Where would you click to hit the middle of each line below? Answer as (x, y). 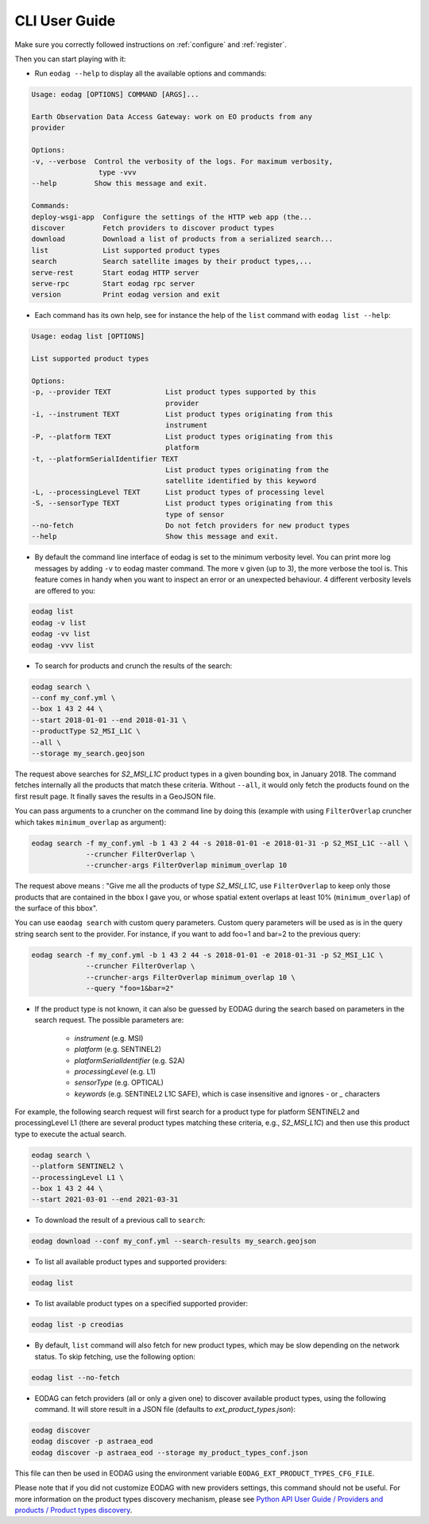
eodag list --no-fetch (75, 1377)
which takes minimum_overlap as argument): (91, 822)
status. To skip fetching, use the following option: (115, 1356)
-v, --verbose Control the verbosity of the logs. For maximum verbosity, (182, 161)
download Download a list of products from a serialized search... (182, 239)
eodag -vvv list (63, 645)
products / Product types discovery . (73, 1510)
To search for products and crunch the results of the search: (133, 665)
